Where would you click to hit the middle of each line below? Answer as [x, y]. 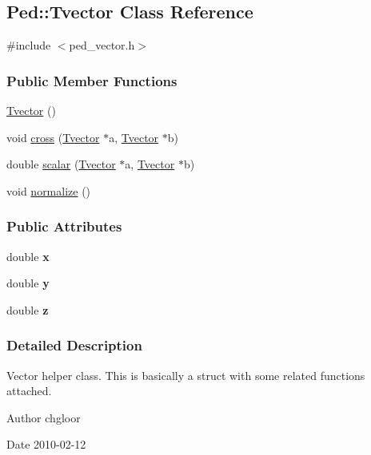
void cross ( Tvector [53, 137]
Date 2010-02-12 [46, 444]
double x [28, 256]
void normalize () [49, 190]
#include [29, 45]
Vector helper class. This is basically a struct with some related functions [186, 375]
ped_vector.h [102, 45]
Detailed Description [74, 345]
